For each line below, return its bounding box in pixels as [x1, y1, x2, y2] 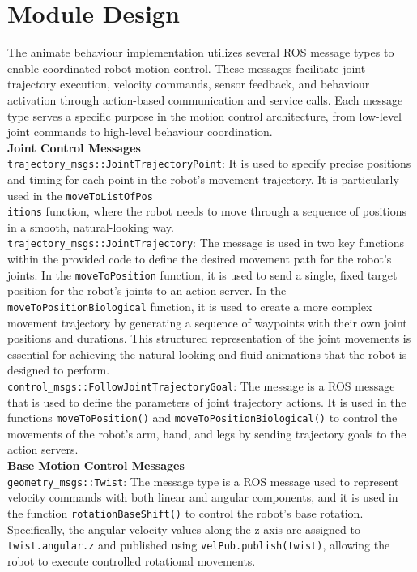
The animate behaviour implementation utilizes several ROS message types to [7, 44, 394, 61]
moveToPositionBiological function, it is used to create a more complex [7, 297, 372, 314]
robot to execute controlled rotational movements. [7, 552, 256, 569]
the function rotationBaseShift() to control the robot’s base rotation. [7, 504, 364, 521]
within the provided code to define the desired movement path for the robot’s [7, 250, 392, 267]
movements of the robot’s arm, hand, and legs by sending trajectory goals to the [7, 425, 406, 442]
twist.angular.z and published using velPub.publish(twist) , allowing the [7, 536, 390, 553]
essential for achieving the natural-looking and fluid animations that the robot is [7, 345, 407, 362]
